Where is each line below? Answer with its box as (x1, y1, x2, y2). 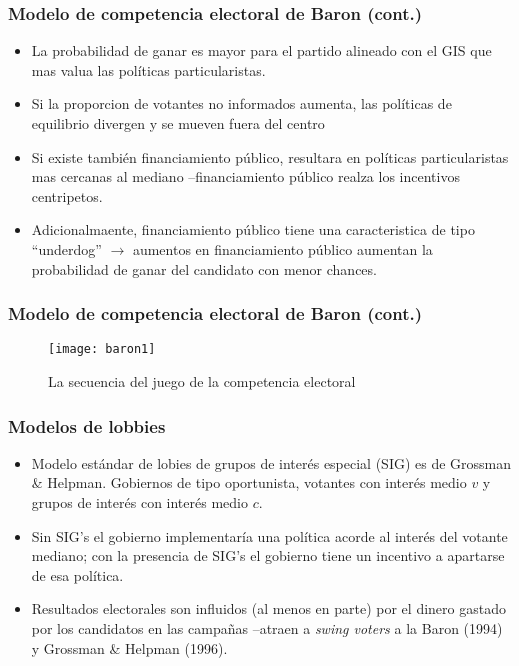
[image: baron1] (48, 342, 156, 357)
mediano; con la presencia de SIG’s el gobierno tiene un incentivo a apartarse (31, 545, 505, 566)
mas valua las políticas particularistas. (31, 59, 266, 80)
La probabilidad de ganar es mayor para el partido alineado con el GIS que (31, 40, 492, 61)
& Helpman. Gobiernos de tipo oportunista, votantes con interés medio (31, 472, 467, 493)
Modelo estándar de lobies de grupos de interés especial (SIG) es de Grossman (31, 452, 512, 473)
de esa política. (31, 564, 124, 585)
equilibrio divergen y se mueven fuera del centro (31, 113, 325, 133)
